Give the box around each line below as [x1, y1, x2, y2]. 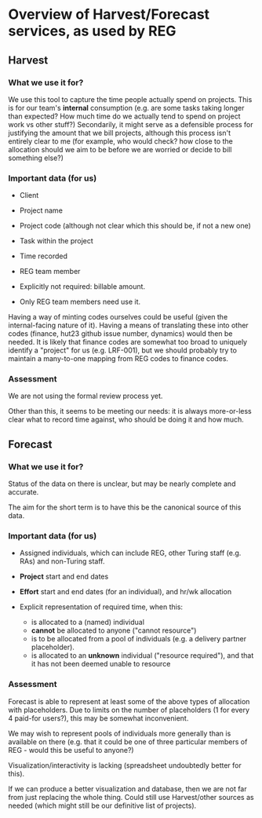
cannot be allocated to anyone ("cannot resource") [31, 626, 197, 635]
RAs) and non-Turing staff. [19, 557, 105, 566]
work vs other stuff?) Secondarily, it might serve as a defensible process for [8, 119, 253, 129]
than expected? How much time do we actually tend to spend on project [8, 111, 241, 121]
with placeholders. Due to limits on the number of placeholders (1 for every [8, 705, 249, 714]
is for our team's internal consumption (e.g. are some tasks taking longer [8, 103, 245, 112]
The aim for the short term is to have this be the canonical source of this [8, 502, 242, 512]
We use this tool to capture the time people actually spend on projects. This [8, 94, 253, 104]
